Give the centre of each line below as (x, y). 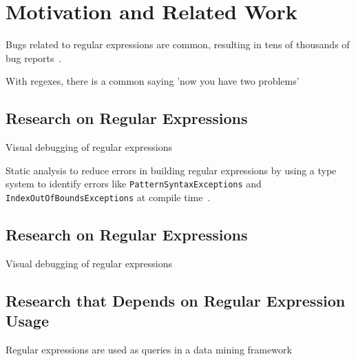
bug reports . (34, 58)
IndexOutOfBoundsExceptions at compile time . (108, 197)
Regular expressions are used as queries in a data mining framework (149, 349)
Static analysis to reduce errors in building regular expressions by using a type (171, 170)
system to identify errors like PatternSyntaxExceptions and (134, 184)
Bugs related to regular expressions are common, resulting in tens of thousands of (178, 44)
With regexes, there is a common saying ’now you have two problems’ (153, 81)
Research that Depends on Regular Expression (176, 300)
